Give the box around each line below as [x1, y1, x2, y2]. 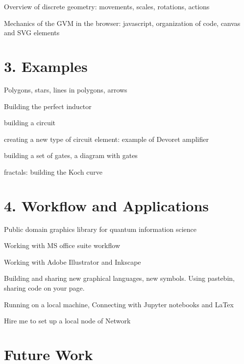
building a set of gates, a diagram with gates [4, 150, 138, 160]
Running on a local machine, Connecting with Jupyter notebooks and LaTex [4, 299, 234, 309]
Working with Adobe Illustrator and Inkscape [4, 256, 141, 267]
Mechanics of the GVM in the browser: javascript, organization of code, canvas [4, 18, 241, 28]
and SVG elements [4, 27, 60, 38]
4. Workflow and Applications [4, 195, 209, 215]
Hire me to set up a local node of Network [4, 316, 131, 326]
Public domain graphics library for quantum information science [4, 224, 196, 234]
